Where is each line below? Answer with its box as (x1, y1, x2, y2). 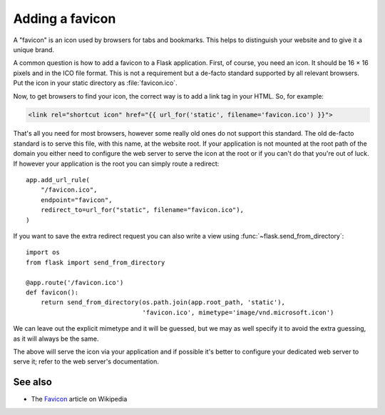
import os (26, 249, 60, 256)
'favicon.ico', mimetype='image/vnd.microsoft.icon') (142, 308, 334, 316)
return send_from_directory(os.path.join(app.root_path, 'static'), (40, 299, 285, 306)
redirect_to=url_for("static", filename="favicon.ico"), (40, 206, 244, 214)
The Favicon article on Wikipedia (31, 395, 128, 404)
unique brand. (13, 45, 55, 54)
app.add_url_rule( (26, 176, 91, 184)
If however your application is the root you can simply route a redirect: (13, 159, 220, 168)
